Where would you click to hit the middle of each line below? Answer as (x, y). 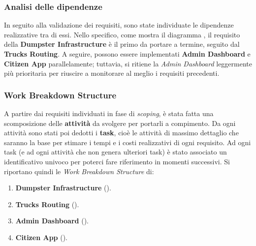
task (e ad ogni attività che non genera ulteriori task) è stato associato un (115, 152)
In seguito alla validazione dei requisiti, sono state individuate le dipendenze (119, 25)
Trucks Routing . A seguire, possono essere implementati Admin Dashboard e (127, 54)
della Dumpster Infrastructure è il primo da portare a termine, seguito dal (122, 44)
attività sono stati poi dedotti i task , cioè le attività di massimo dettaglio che (121, 133)
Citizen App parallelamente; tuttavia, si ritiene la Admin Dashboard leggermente (128, 63)
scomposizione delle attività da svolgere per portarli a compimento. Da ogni (120, 123)
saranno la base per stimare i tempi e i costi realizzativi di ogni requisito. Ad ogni (128, 142)
